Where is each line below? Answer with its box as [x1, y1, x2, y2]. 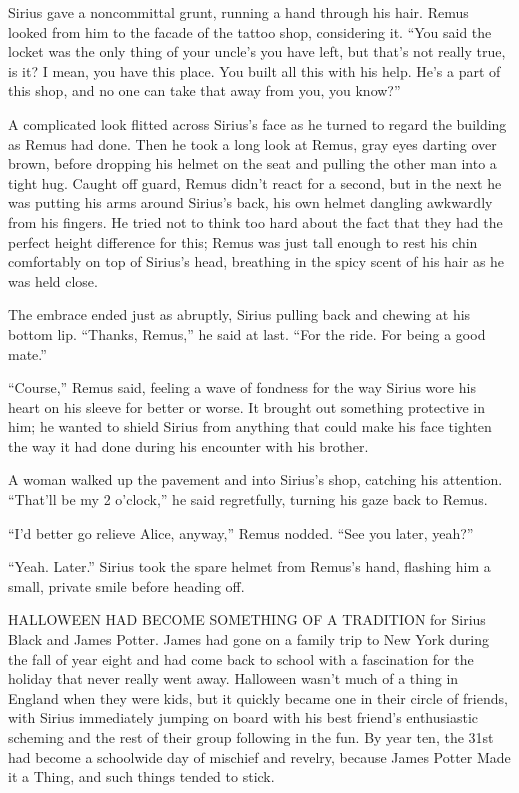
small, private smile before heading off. [8, 575, 245, 596]
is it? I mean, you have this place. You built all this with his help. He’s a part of [8, 60, 501, 81]
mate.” [8, 343, 47, 364]
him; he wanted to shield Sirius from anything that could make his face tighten [8, 416, 492, 437]
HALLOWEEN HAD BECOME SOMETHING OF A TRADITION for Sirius [8, 609, 486, 630]
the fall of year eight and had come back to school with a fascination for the [8, 648, 474, 669]
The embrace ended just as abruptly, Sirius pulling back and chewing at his [8, 304, 471, 325]
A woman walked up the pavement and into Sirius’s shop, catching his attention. [8, 469, 503, 490]
